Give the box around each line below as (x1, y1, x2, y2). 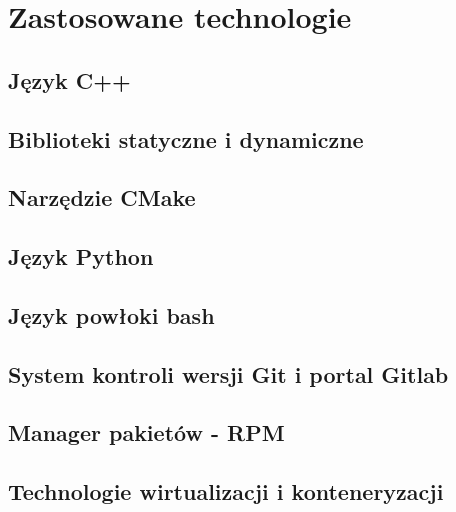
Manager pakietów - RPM (8, 417, 285, 448)
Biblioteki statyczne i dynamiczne (8, 123, 364, 154)
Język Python (8, 241, 154, 272)
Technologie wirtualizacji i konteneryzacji (8, 476, 444, 507)
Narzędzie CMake (8, 182, 196, 213)
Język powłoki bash (8, 299, 215, 330)
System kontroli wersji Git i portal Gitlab (8, 358, 449, 389)
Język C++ (8, 64, 131, 95)
